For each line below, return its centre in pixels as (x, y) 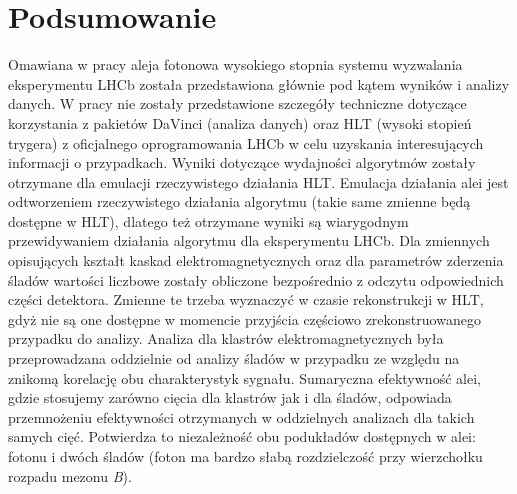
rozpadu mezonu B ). (70, 475)
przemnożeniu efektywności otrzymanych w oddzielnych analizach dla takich (241, 416)
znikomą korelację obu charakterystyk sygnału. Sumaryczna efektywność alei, (244, 377)
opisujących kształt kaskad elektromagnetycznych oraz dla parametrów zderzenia (256, 260)
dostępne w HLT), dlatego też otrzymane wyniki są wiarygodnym (208, 220)
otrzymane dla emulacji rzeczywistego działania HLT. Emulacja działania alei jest (258, 181)
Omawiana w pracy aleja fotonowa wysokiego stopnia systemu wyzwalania (235, 64)
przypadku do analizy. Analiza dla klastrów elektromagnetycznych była (226, 338)
